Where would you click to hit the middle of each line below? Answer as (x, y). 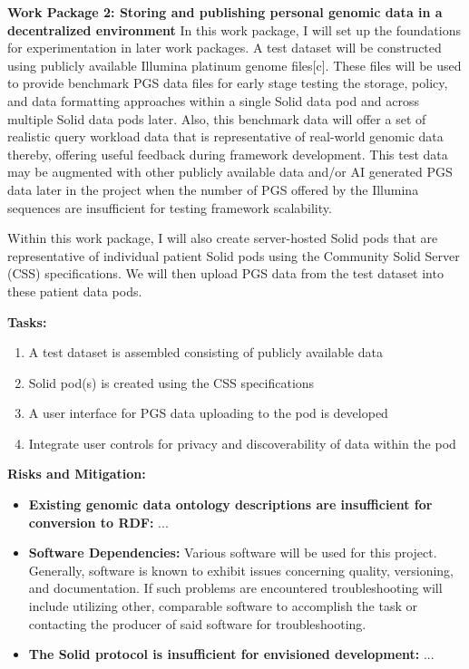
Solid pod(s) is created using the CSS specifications (171, 382)
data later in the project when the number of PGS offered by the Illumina (213, 189)
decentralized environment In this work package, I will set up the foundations (234, 29)
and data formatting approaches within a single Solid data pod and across (213, 100)
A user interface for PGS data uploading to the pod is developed (208, 413)
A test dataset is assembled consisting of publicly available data (205, 352)
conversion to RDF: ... (98, 522)
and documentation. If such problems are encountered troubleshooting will (235, 588)
